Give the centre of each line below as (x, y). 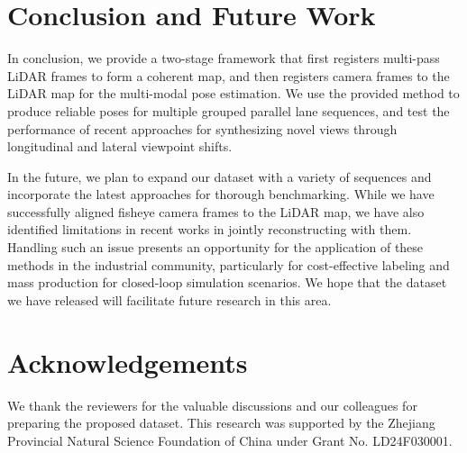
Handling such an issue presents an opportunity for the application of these (215, 247)
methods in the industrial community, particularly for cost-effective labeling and (229, 264)
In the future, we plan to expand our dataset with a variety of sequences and (220, 176)
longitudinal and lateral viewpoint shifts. (120, 146)
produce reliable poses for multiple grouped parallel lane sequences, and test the (229, 110)
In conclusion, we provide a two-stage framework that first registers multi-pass (224, 58)
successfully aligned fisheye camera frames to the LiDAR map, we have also (216, 211)
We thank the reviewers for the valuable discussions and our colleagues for (212, 405)
